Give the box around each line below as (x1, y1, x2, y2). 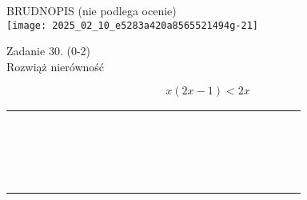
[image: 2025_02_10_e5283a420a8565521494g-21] (6, 19, 258, 31)
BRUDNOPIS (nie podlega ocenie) (6, 2, 177, 18)
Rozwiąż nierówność (6, 58, 105, 74)
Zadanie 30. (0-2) (6, 42, 90, 59)
